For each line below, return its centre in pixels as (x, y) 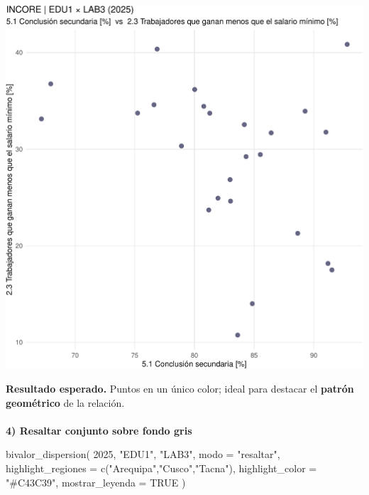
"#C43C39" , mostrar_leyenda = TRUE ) (96, 482)
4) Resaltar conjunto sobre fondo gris (99, 430)
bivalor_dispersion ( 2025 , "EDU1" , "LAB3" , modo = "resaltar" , (143, 454)
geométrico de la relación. (65, 402)
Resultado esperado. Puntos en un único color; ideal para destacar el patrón (180, 389)
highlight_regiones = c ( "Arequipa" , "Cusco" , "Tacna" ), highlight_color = (161, 468)
